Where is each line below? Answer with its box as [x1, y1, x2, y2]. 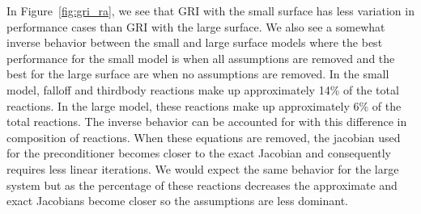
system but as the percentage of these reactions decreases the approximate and [6, 176, 398, 193]
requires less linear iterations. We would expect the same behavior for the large [6, 160, 399, 177]
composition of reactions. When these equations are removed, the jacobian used [6, 128, 401, 145]
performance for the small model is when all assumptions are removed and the [6, 49, 395, 66]
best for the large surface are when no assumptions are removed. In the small [6, 65, 389, 82]
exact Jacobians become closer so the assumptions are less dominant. [6, 192, 348, 209]
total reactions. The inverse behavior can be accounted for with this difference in [6, 113, 407, 130]
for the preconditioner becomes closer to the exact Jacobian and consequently [6, 145, 392, 162]
